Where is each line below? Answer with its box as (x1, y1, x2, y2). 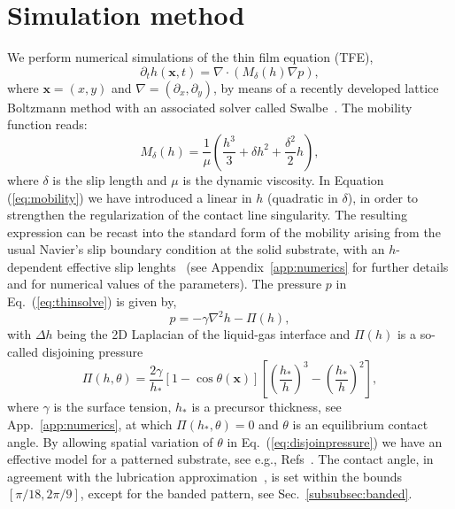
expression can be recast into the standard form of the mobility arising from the (7, 222, 441, 241)
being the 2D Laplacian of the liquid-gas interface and (57, 325, 351, 343)
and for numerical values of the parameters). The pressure (7, 274, 322, 293)
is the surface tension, (53, 397, 172, 416)
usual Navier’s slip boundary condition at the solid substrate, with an (7, 240, 385, 258)
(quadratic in (267, 188, 338, 206)
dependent (7, 257, 64, 275)
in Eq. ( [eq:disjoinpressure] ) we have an (227, 432, 443, 451)
